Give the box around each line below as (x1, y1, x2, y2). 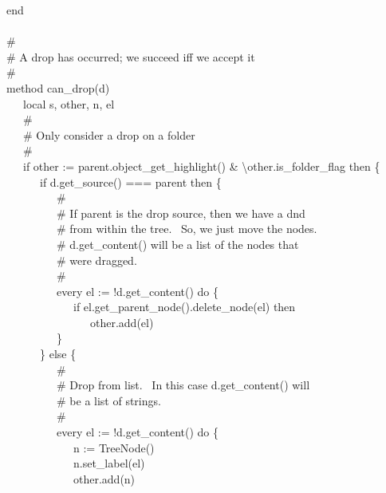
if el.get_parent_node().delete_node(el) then (73, 298, 296, 315)
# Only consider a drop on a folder (22, 126, 195, 143)
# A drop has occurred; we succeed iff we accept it (6, 48, 255, 65)
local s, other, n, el (22, 95, 115, 112)
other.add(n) (73, 470, 136, 487)
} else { (39, 345, 77, 362)
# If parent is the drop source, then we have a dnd (56, 204, 305, 221)
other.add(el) (89, 314, 154, 330)
